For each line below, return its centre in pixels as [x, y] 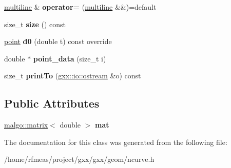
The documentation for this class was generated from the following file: [116, 142]
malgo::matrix [26, 125]
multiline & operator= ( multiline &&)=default [80, 7]
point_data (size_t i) [70, 58]
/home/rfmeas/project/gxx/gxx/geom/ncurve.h [79, 159]
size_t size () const [35, 24]
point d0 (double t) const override [58, 41]
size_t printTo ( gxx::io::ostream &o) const [73, 76]
